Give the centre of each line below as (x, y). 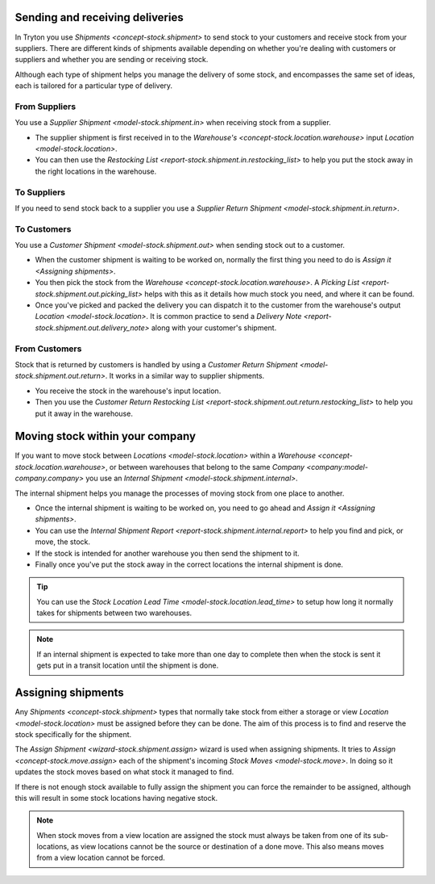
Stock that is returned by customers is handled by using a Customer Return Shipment (156, 364)
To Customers (43, 228)
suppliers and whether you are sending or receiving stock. (112, 60)
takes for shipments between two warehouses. (114, 613)
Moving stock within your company (106, 436)
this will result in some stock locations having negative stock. (116, 798)
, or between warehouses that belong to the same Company (205, 467)
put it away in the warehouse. (84, 413)
